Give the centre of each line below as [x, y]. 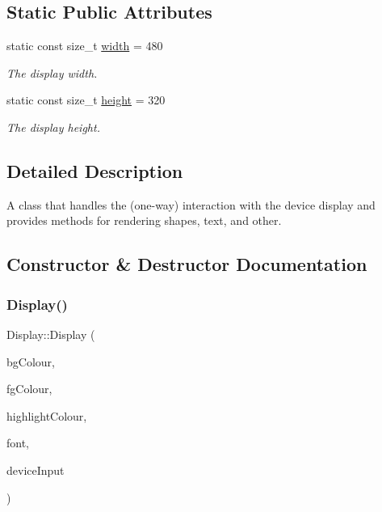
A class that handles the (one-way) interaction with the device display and [191, 204]
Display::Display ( [51, 334]
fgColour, [29, 389]
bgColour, [31, 361]
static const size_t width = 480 [85, 46]
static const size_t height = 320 [86, 100]
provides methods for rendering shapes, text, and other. [144, 220]
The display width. [52, 72]
